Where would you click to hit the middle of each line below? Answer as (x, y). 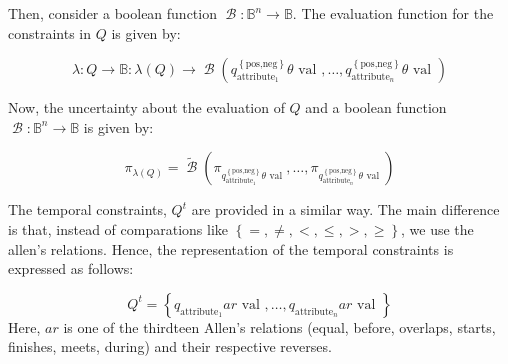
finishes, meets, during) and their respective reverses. (170, 346)
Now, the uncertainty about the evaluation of (146, 107)
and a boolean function (376, 107)
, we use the (437, 228)
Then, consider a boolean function (112, 13)
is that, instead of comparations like (118, 228)
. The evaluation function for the (393, 13)
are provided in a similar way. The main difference (345, 209)
